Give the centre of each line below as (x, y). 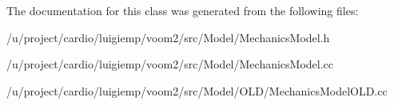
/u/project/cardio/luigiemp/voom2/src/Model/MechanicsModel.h (168, 37)
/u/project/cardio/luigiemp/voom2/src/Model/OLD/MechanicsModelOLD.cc (197, 90)
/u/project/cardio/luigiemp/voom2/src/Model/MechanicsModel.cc (170, 64)
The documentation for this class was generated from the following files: (183, 10)
